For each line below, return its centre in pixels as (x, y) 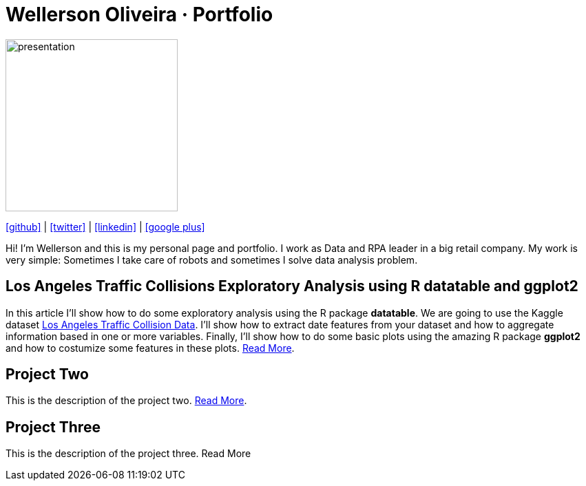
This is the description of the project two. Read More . (126, 401)
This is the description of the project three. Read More (128, 454)
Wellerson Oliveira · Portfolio (139, 14)
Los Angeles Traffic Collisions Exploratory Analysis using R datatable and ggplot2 (292, 286)
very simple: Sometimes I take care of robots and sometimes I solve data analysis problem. (212, 260)
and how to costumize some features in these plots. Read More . (150, 348)
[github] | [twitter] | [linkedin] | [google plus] (105, 226)
